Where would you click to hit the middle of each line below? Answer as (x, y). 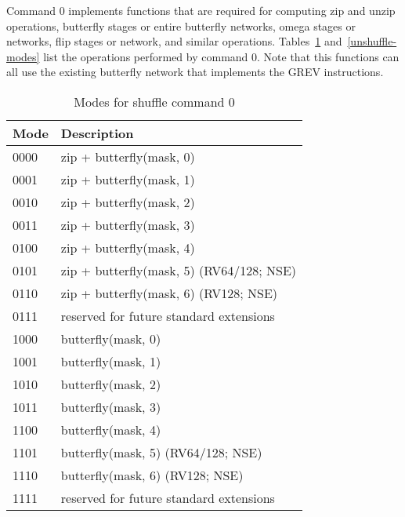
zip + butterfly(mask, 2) (128, 202)
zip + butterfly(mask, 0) (128, 156)
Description (97, 133)
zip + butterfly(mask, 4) (128, 247)
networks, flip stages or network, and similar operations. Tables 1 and (174, 41)
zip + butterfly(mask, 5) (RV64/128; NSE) (179, 270)
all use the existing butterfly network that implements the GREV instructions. (195, 72)
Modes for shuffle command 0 (154, 101)
